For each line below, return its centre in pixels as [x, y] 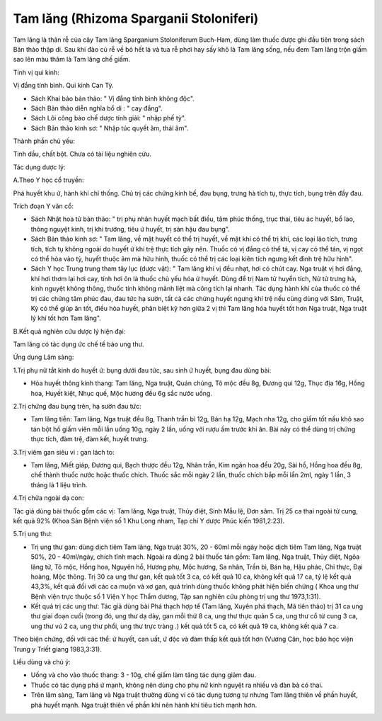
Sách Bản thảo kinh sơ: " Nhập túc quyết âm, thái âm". [110, 128]
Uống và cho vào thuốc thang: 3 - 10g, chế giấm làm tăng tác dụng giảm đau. [143, 675]
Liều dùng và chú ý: [42, 662]
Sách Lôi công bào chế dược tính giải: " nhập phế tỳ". [109, 118]
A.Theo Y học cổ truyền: [48, 180]
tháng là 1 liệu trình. [59, 484]
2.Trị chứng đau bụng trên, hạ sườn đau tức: [77, 407]
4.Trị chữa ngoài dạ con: [48, 498]
